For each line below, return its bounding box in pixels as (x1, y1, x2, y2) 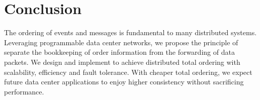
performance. (4, 86, 44, 96)
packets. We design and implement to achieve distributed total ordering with (4, 56, 240, 67)
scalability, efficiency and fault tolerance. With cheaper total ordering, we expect (4, 66, 252, 77)
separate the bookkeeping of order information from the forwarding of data (4, 47, 235, 57)
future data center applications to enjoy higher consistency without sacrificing (4, 76, 244, 87)
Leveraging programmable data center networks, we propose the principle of (4, 37, 238, 47)
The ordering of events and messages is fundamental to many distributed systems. (4, 27, 257, 38)
